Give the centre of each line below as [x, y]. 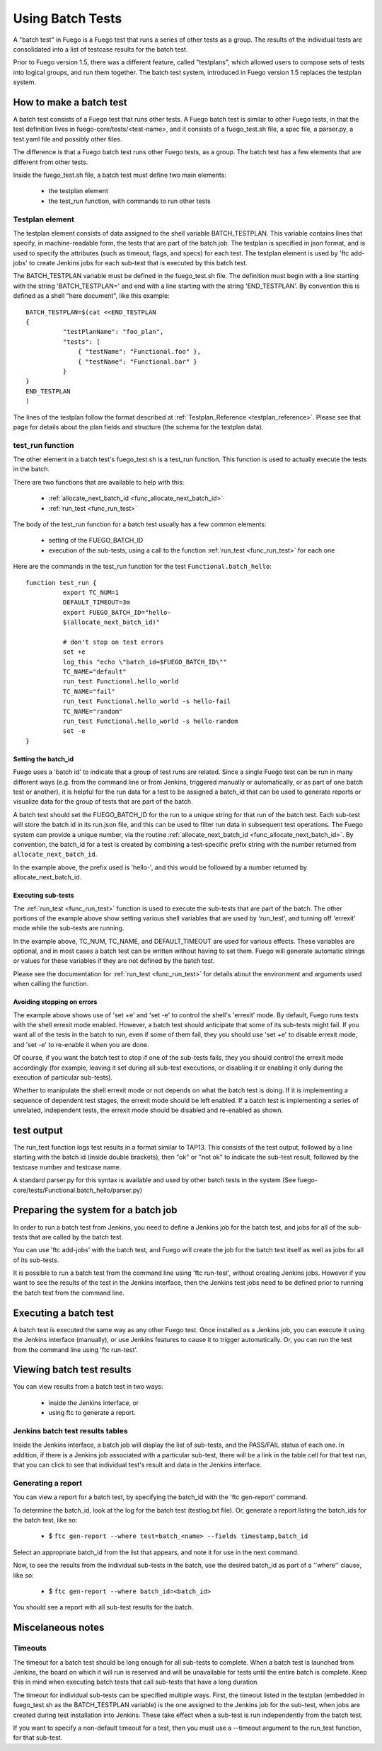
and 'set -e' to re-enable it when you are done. [81, 1044]
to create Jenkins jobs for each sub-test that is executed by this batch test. [138, 263]
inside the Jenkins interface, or [94, 1403]
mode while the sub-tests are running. [69, 928]
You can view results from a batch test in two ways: [88, 1387]
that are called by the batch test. [76, 1237]
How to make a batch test [70, 102]
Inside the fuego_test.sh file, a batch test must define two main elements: [120, 175]
